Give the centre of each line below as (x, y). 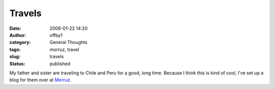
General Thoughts (68, 42)
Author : (18, 35)
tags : (15, 49)
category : (20, 42)
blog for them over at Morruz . (40, 80)
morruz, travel (64, 49)
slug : (15, 57)
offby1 (56, 35)
